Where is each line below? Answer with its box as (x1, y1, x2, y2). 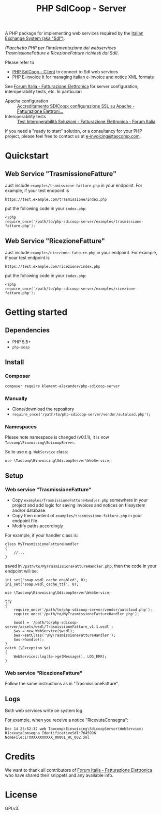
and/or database (12, 507, 45, 513)
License (5, 789, 38, 800)
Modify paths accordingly (12, 523, 63, 529)
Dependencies (5, 326, 50, 334)
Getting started (5, 307, 68, 318)
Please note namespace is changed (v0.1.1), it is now (5, 434, 110, 440)
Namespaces (5, 423, 37, 430)
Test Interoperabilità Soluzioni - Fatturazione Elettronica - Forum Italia (17, 119, 156, 124)
